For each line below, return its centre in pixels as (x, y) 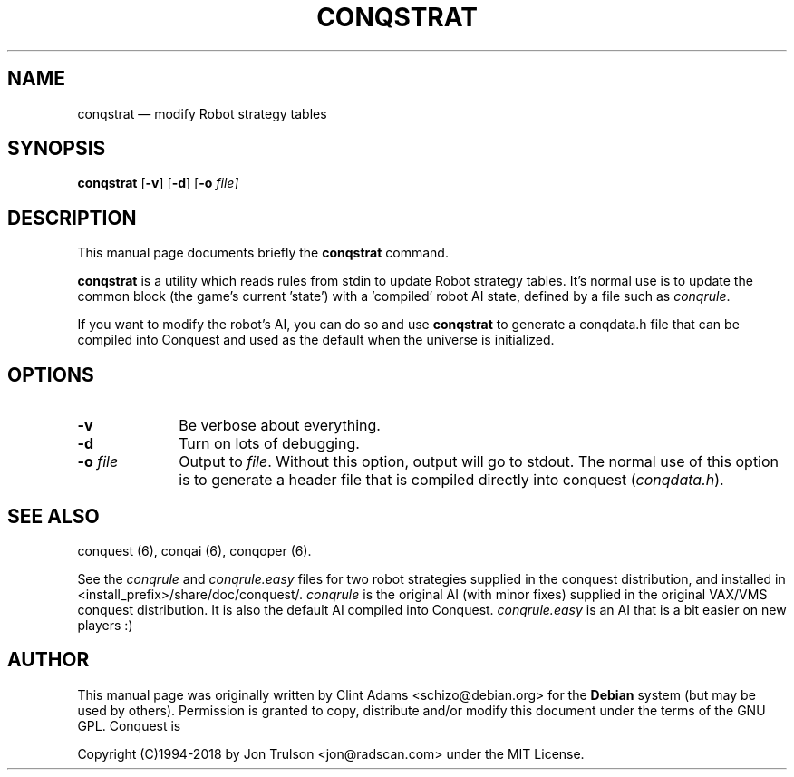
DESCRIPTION (72, 218)
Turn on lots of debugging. (269, 444)
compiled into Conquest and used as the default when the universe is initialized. (316, 340)
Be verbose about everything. (280, 426)
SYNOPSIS (57, 149)
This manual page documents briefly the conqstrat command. (263, 253)
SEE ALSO (53, 516)
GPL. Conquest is (129, 725)
